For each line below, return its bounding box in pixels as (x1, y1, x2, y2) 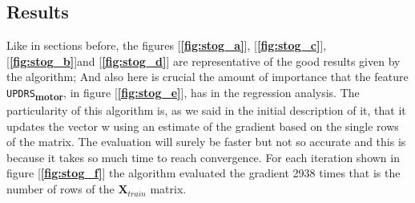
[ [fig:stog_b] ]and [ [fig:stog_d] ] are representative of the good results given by (6, 52, 401, 69)
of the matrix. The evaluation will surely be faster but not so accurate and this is (6, 133, 406, 150)
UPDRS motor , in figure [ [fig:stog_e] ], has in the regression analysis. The (6, 83, 360, 103)
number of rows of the (6, 181, 115, 197)
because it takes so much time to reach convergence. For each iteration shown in (6, 148, 400, 165)
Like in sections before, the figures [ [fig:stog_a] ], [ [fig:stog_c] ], (6, 37, 327, 54)
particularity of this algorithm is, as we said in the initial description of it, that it (6, 102, 406, 119)
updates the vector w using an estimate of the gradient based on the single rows (6, 117, 399, 134)
